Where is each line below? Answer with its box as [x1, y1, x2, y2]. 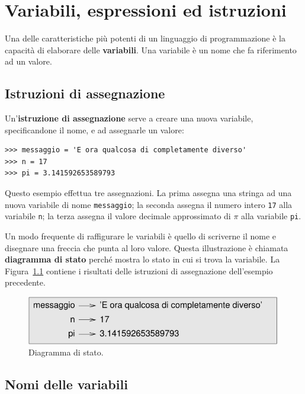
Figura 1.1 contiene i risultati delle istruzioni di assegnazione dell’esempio [5, 264, 273, 277]
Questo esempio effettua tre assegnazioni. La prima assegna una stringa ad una [5, 187, 292, 199]
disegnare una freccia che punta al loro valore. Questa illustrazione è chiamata [5, 241, 288, 254]
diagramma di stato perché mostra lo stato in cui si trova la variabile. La [5, 253, 280, 265]
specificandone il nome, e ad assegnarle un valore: [5, 123, 184, 136]
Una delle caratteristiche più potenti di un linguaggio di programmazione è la [5, 32, 285, 44]
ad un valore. [5, 55, 52, 68]
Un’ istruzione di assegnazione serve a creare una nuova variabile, [5, 112, 253, 124]
